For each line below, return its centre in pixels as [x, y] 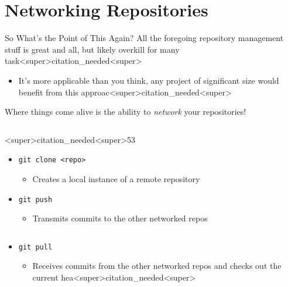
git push [35, 199]
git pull [35, 247]
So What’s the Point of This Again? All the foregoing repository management [144, 38]
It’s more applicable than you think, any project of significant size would [149, 80]
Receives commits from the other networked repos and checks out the [157, 266]
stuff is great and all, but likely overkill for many [92, 49]
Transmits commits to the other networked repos [120, 218]
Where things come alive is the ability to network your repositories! [126, 112]
